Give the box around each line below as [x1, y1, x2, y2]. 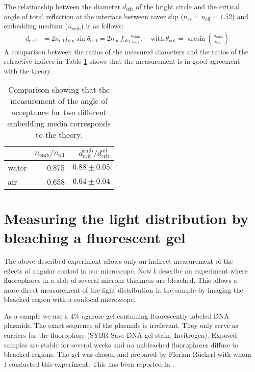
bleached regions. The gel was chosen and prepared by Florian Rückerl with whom [4, 349, 252, 359]
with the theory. [4, 66, 52, 75]
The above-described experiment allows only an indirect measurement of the [4, 255, 233, 266]
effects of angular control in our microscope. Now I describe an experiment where [4, 265, 248, 275]
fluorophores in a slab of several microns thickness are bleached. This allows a [4, 275, 237, 285]
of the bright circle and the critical [136, 1, 240, 11]
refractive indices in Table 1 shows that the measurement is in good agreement [4, 56, 240, 66]
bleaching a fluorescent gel [4, 227, 186, 247]
